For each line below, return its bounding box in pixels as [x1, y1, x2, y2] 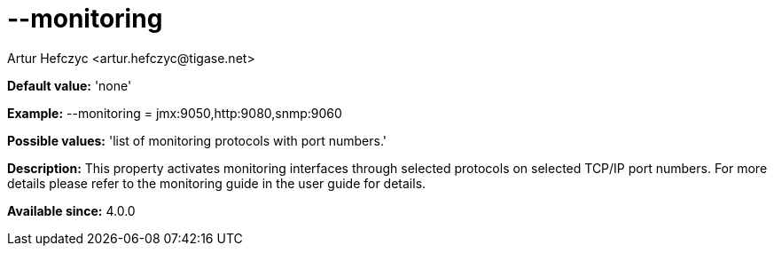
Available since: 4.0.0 [7, 202, 136, 218]
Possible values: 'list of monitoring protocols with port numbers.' [7, 132, 387, 148]
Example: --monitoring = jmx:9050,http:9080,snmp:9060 [7, 105, 342, 121]
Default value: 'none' [7, 77, 132, 93]
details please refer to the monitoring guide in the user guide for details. [7, 175, 426, 191]
